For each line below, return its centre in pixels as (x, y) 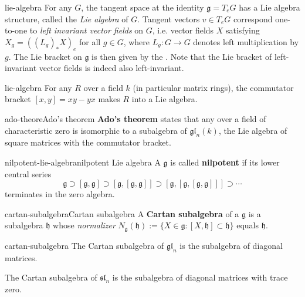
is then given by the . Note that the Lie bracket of (182, 56)
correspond (253, 18)
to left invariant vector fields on (87, 30)
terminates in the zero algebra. (60, 194)
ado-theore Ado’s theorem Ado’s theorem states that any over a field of (135, 118)
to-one (16, 30)
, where (137, 41)
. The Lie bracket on (45, 56)
